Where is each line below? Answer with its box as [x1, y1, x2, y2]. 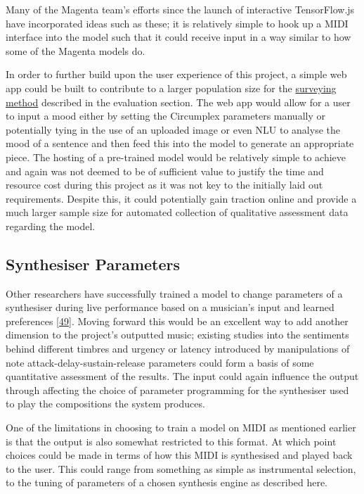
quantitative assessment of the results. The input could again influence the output [6, 369, 359, 384]
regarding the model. [6, 218, 96, 233]
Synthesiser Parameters [6, 253, 181, 274]
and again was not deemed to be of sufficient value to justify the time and [6, 163, 324, 178]
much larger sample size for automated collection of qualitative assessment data [6, 205, 349, 220]
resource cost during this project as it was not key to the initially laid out [6, 177, 323, 192]
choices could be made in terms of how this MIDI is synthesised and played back [6, 448, 353, 462]
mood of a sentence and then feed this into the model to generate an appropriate [6, 136, 354, 151]
